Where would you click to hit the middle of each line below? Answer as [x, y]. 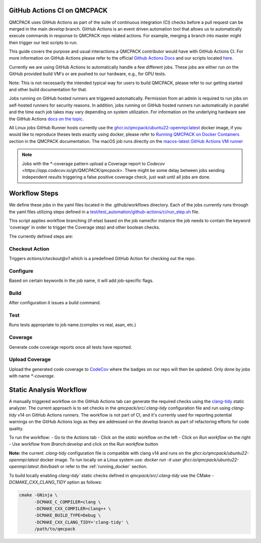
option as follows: [85, 482]
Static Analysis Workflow [48, 390]
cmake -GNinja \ [38, 495]
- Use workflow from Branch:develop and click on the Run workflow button [84, 444]
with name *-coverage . [32, 376]
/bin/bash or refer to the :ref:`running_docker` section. [94, 466]
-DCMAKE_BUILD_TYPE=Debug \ [68, 515]
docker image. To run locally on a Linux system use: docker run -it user [111, 460]
